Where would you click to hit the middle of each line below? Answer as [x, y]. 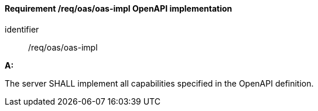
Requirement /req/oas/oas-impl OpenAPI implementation [119, 8]
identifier [22, 29]
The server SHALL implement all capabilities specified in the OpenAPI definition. [159, 83]
